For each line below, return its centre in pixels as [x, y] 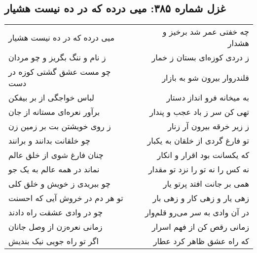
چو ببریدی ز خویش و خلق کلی [59, 184]
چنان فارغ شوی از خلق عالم [56, 155]
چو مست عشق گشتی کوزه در [60, 72]
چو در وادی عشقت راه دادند [56, 212]
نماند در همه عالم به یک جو [54, 169]
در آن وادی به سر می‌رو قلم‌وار [197, 212]
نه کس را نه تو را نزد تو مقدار [199, 169]
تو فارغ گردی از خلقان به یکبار [198, 141]
